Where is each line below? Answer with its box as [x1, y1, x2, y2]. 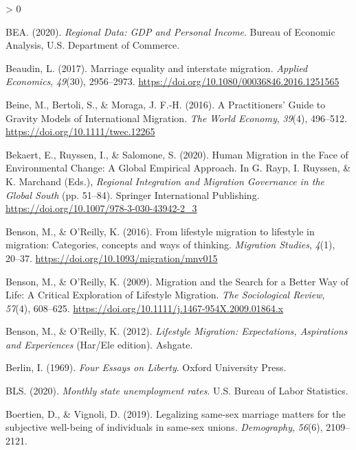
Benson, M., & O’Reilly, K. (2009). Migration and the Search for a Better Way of [5, 274, 349, 288]
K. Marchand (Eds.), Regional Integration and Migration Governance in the [5, 174, 325, 188]
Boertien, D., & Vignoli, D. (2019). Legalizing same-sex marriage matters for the [5, 406, 346, 421]
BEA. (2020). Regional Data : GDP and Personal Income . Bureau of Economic [5, 24, 335, 38]
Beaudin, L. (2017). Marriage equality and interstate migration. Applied [5, 60, 308, 75]
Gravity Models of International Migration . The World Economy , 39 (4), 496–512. [5, 110, 347, 125]
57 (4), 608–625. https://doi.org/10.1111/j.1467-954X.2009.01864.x [5, 300, 284, 315]
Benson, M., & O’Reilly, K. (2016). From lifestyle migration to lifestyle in [5, 224, 315, 238]
